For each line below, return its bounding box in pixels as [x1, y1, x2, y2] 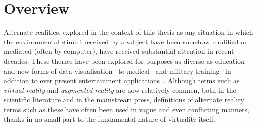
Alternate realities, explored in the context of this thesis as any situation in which [4, 27, 253, 37]
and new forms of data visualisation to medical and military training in [4, 65, 231, 76]
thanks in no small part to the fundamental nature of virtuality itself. [4, 114, 215, 124]
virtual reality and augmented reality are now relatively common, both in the [4, 85, 236, 95]
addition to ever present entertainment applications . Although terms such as [4, 75, 240, 85]
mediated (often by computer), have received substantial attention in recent [4, 46, 234, 56]
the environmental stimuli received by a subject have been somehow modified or [4, 36, 247, 46]
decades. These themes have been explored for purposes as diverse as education [4, 55, 245, 66]
